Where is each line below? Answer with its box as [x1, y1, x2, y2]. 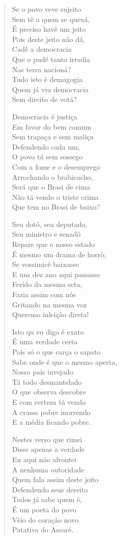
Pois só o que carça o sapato [12, 346, 101, 357]
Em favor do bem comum [12, 121, 91, 132]
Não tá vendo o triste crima [12, 191, 99, 202]
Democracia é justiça [12, 111, 78, 121]
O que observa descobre [12, 386, 86, 397]
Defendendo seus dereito [12, 484, 88, 494]
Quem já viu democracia [12, 84, 89, 94]
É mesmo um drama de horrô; [12, 248, 106, 259]
